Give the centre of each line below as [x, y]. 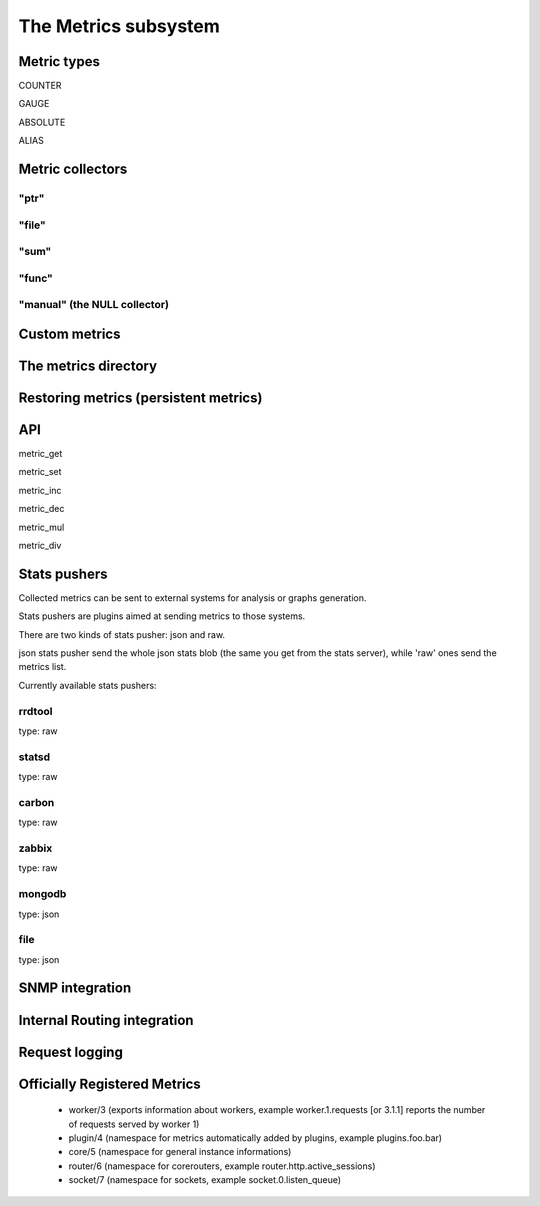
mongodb [42, 894]
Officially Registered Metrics [110, 1083]
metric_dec [41, 509]
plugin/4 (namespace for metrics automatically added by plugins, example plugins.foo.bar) [255, 1137]
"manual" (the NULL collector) [94, 305]
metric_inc [40, 490]
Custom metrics [69, 333]
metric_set [40, 472]
